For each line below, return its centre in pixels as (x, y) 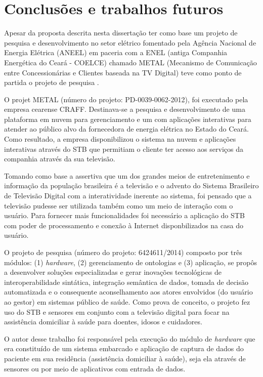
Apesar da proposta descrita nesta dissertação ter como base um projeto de (121, 33)
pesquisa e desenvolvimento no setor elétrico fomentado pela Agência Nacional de (130, 42)
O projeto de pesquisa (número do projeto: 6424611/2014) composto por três (123, 252)
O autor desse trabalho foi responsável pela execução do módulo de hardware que (130, 338)
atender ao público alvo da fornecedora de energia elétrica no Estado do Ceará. (126, 129)
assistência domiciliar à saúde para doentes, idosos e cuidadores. (103, 322)
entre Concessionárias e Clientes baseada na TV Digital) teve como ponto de (123, 72)
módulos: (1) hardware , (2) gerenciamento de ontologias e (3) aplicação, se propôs (130, 262)
